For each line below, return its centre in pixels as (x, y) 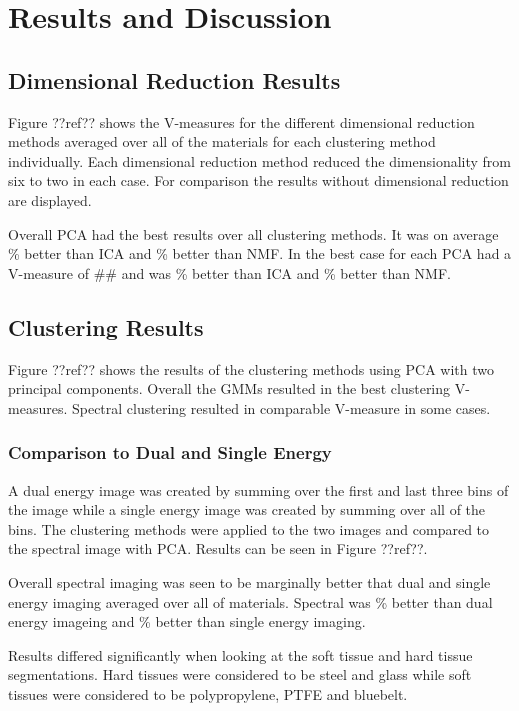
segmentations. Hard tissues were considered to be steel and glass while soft (240, 674)
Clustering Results (106, 326)
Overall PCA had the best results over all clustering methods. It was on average (253, 233)
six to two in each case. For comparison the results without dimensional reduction (258, 180)
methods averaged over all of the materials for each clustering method (222, 141)
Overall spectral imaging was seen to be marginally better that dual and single (249, 581)
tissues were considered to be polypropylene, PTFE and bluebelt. (208, 693)
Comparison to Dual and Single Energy (170, 452)
